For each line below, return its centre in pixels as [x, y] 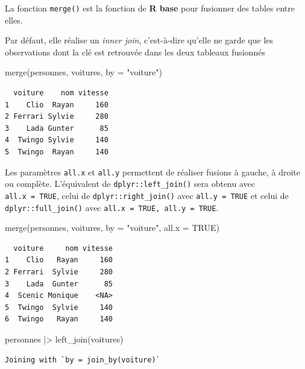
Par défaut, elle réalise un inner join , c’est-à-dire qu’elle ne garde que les [139, 40]
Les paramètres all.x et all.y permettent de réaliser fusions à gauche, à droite [153, 172]
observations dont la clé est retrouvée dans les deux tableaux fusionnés [135, 52]
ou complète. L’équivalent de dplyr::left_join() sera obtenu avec [130, 184]
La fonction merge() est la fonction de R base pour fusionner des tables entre [150, 8]
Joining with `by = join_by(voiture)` [83, 360]
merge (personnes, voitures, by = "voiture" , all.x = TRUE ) [112, 228]
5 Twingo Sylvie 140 [59, 307]
